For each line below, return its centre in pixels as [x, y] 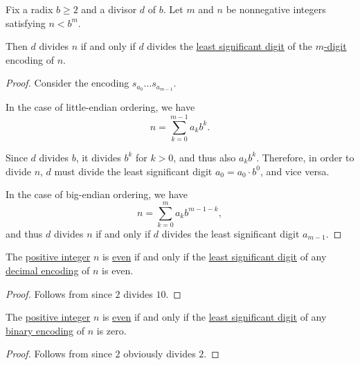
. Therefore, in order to [305, 157]
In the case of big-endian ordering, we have [97, 194]
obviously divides [160, 354]
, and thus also [205, 157]
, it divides [98, 157]
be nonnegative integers [276, 9]
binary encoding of [45, 330]
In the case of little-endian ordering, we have [100, 107]
